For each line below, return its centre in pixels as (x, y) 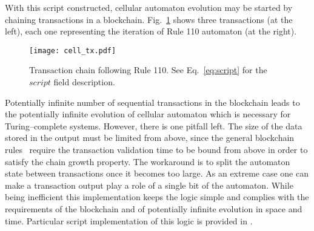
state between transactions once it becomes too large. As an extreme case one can (157, 173)
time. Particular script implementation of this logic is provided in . (129, 220)
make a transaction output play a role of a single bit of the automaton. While (149, 185)
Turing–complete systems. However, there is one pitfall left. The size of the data (154, 125)
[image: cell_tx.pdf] (73, 50)
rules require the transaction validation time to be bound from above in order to (156, 149)
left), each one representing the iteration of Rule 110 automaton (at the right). (151, 31)
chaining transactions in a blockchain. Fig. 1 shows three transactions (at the (149, 19)
